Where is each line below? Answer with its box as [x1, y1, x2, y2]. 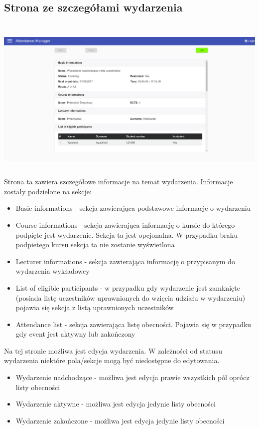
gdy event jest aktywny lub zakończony [15, 329, 135, 339]
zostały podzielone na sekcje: [4, 186, 92, 196]
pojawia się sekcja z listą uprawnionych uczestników [15, 302, 174, 313]
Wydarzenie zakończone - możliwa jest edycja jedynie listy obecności [15, 415, 225, 426]
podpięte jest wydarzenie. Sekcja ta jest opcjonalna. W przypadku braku [15, 229, 238, 240]
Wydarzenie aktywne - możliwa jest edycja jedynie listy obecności [15, 399, 216, 409]
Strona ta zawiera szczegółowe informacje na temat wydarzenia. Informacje [4, 176, 233, 187]
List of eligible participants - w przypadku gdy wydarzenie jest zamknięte [15, 282, 240, 293]
